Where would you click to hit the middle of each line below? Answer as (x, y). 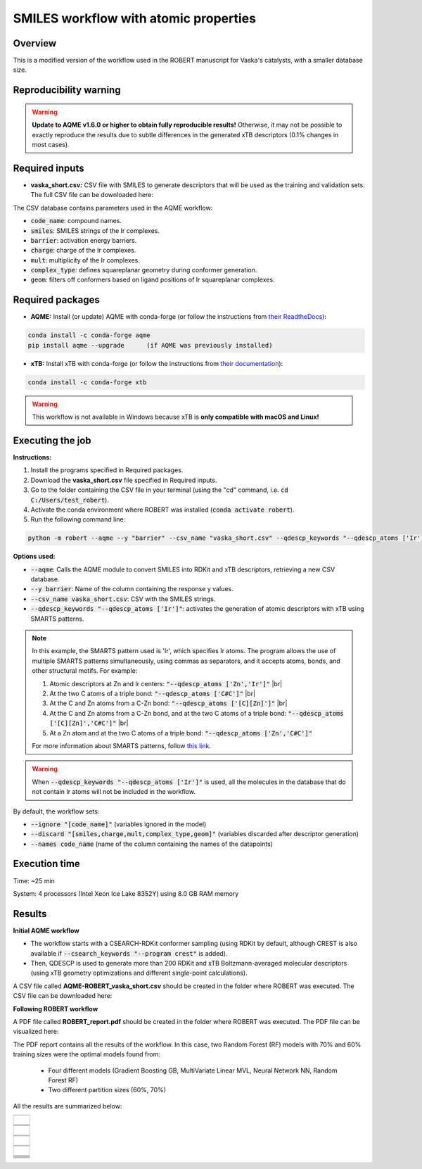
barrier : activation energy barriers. (84, 240)
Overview (35, 43)
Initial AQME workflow (46, 930)
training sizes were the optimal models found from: (87, 1054)
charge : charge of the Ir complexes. (83, 251)
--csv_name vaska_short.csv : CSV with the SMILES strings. (123, 599)
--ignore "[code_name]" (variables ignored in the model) (119, 824)
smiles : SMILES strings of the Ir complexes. (95, 230)
